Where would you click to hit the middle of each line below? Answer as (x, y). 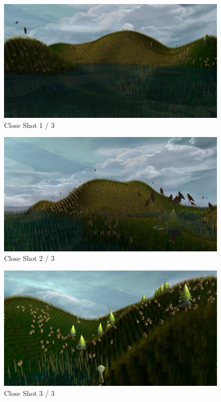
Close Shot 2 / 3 (29, 258)
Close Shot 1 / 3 (29, 125)
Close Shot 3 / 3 (29, 393)
